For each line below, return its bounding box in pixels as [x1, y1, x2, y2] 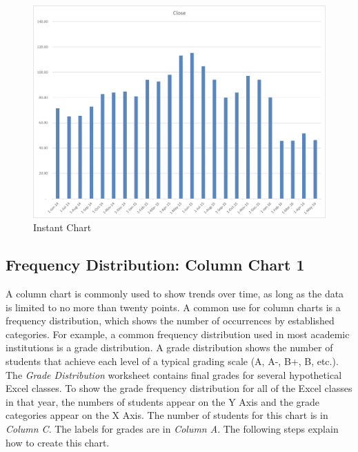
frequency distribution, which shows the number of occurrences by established [6, 313, 335, 328]
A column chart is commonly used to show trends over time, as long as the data [6, 286, 344, 301]
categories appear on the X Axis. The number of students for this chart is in [6, 408, 328, 422]
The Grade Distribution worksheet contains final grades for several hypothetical [6, 367, 342, 382]
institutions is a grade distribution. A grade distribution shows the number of [6, 340, 333, 355]
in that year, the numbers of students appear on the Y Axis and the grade [6, 394, 320, 409]
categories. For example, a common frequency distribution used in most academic [6, 326, 350, 341]
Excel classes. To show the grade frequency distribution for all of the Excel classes [6, 381, 352, 395]
